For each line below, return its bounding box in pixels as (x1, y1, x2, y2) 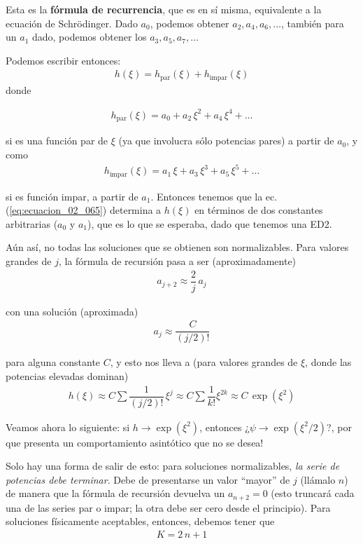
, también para (280, 15, 344, 30)
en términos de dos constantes (194, 203, 323, 217)
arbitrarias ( (6, 216, 58, 231)
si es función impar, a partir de (6, 189, 138, 203)
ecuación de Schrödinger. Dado (6, 15, 138, 30)
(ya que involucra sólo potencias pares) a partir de (118, 133, 334, 148)
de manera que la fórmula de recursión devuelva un (6, 486, 225, 501)
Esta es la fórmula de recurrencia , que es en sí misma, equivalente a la (6, 2, 322, 16)
